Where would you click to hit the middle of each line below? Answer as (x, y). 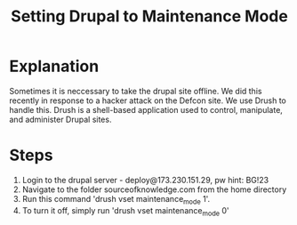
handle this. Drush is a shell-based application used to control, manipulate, (146, 109)
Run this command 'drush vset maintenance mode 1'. (116, 200)
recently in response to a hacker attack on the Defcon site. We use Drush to (148, 100)
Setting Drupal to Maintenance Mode (149, 16)
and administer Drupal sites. (60, 119)
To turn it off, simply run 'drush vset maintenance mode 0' (125, 211)
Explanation (54, 66)
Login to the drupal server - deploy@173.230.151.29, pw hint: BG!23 (145, 180)
